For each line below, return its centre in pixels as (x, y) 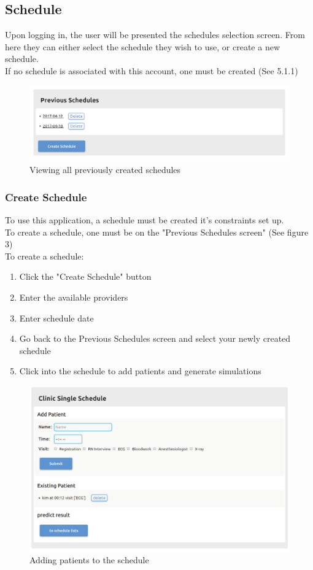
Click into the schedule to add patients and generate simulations (140, 371)
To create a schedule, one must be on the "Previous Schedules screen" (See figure (157, 232)
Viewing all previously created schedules (105, 170)
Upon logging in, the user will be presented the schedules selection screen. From (155, 35)
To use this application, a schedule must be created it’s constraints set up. (145, 219)
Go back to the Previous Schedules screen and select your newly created (155, 338)
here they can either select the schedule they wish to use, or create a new (142, 46)
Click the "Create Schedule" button (85, 276)
